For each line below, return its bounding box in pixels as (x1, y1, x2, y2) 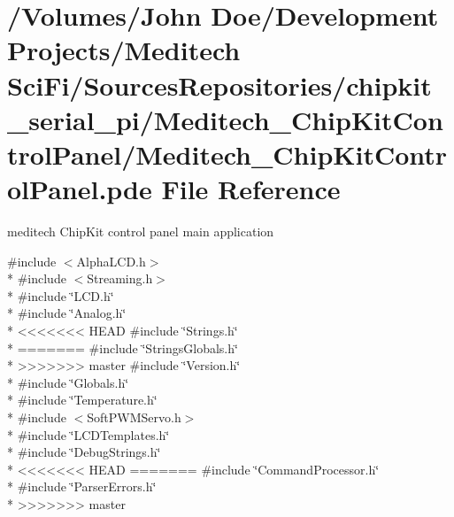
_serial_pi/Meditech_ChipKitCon (7, 101, 443, 137)
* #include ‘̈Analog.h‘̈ (7, 304, 127, 322)
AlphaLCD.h (76, 251, 146, 270)
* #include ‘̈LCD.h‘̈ (7, 286, 114, 305)
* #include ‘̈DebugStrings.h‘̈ (7, 443, 161, 461)
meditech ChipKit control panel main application (7, 222, 274, 241)
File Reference (161, 171, 341, 207)
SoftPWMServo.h (87, 408, 181, 426)
